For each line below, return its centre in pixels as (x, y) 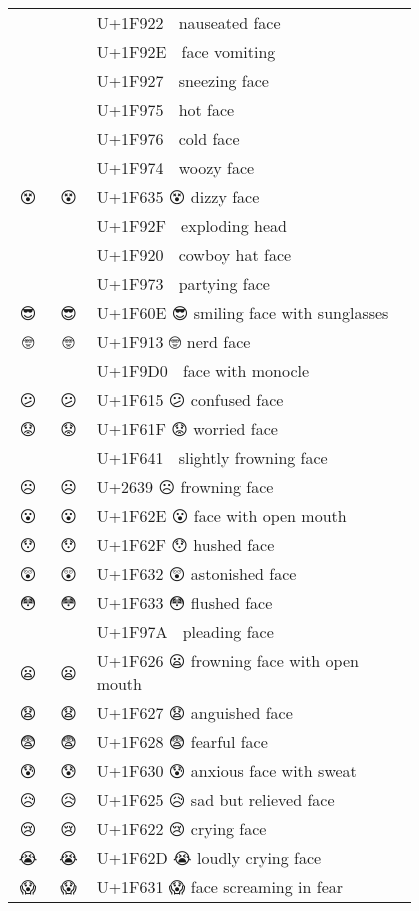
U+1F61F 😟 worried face (187, 428)
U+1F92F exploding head (191, 225)
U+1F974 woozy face (175, 167)
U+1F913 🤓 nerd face (173, 341)
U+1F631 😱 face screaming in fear (220, 886)
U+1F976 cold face (168, 138)
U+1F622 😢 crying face (181, 828)
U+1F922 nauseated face (188, 22)
